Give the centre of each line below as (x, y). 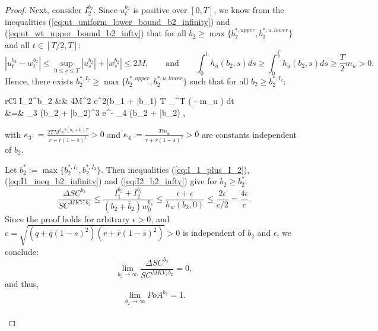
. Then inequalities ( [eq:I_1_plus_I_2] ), (175, 169)
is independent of (214, 233)
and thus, (22, 284)
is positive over (160, 10)
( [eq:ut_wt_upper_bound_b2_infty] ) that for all (96, 33)
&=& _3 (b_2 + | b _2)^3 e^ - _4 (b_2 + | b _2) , (95, 112)
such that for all (219, 81)
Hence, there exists (39, 81)
